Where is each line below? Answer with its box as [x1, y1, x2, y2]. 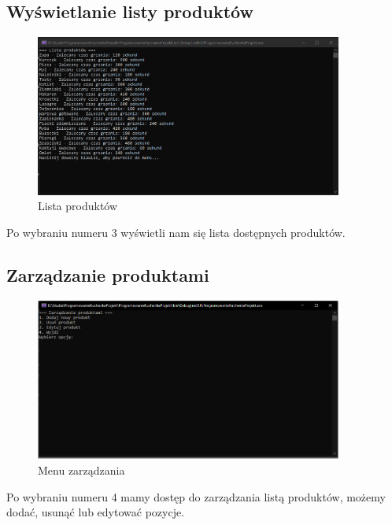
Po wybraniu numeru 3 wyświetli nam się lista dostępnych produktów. [6, 224, 346, 241]
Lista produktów [38, 198, 118, 214]
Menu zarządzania [38, 461, 125, 478]
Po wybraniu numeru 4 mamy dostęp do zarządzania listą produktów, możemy [6, 488, 386, 505]
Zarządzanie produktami [6, 263, 209, 287]
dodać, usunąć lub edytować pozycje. [6, 504, 185, 520]
